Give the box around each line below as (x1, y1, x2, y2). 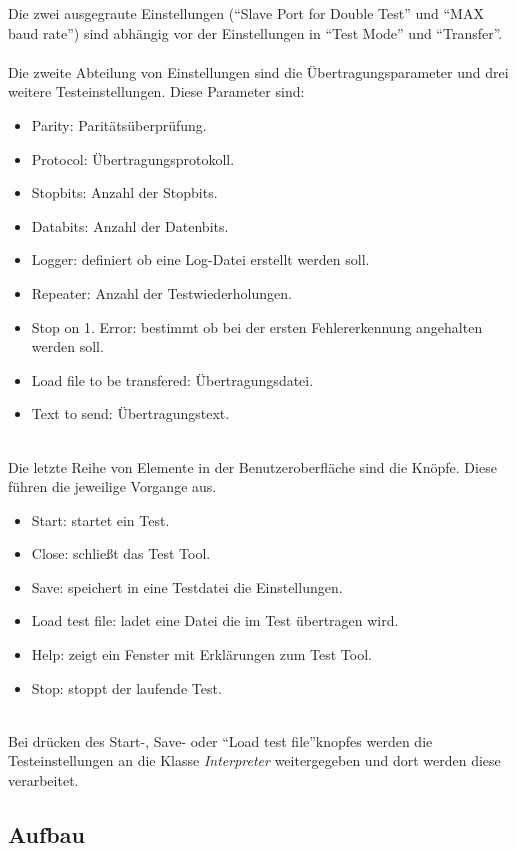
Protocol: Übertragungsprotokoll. (31, 148, 235, 169)
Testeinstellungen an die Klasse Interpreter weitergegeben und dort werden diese (8, 750, 501, 771)
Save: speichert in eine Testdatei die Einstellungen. (31, 576, 343, 597)
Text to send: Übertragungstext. (31, 403, 230, 424)
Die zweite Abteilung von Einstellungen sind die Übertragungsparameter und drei (8, 61, 509, 82)
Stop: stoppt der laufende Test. (31, 677, 222, 698)
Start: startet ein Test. (31, 509, 170, 530)
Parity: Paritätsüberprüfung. (31, 114, 207, 135)
